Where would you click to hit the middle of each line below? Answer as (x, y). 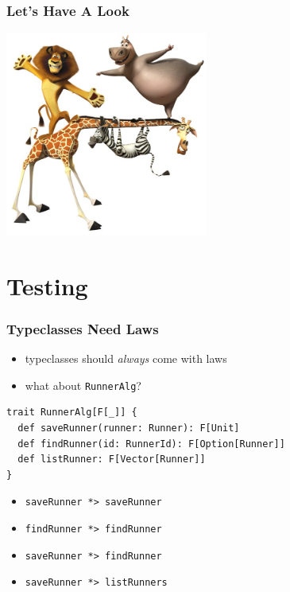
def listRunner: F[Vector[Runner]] (112, 460)
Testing (47, 285)
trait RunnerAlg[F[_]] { (72, 413)
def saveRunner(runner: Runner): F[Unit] (129, 428)
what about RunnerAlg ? (83, 385)
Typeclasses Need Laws (83, 328)
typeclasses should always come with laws (126, 358)
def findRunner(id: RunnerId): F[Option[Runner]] (151, 444)
